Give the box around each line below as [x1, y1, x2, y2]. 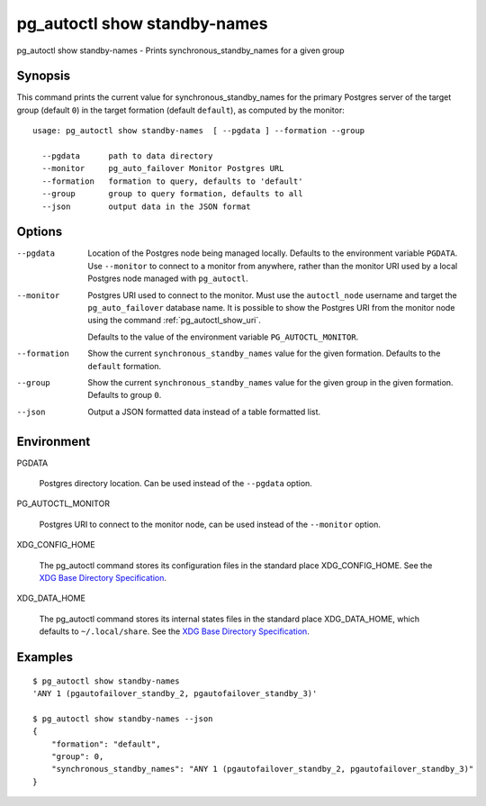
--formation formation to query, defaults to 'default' [41, 176, 303, 186]
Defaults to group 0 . [87, 390, 162, 401]
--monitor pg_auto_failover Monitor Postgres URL [41, 163, 284, 174]
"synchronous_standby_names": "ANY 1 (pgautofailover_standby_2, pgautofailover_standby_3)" [50, 764, 474, 774]
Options [16, 224, 63, 240]
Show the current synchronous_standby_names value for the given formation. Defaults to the [87, 348, 441, 359]
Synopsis [16, 68, 71, 84]
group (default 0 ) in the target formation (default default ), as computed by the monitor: [16, 104, 346, 115]
